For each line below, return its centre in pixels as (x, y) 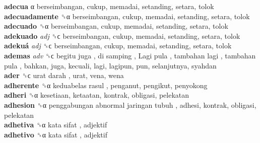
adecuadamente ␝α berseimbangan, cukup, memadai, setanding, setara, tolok (127, 16)
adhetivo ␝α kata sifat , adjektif (56, 134)
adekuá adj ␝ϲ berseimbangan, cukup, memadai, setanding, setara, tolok (118, 46)
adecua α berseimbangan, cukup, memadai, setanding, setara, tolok (109, 6)
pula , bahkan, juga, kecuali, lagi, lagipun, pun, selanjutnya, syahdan (110, 65)
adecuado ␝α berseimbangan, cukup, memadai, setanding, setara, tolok (116, 26)
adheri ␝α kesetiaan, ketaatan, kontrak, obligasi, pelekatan (97, 95)
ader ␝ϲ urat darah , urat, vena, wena (64, 75)
